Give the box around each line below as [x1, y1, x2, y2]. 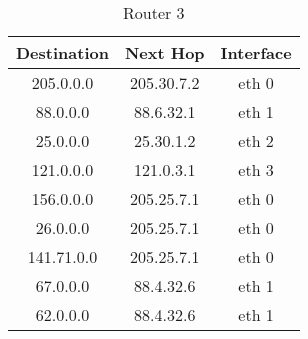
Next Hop [124, 41, 205, 64]
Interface [220, 41, 292, 64]
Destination [16, 41, 109, 64]
